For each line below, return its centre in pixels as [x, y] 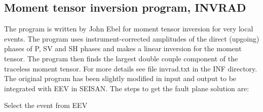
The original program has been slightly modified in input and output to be [120, 78]
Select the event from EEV [46, 105]
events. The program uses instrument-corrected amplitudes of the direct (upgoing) [132, 38]
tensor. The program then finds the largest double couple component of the [121, 58]
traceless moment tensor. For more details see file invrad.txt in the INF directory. [131, 68]
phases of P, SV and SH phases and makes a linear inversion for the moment [123, 48]
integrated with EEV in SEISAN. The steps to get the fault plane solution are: [127, 88]
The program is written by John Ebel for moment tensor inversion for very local [129, 29]
